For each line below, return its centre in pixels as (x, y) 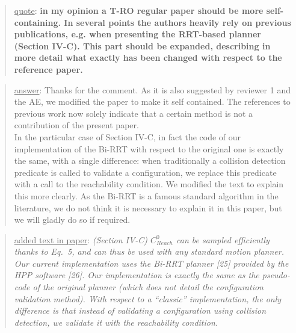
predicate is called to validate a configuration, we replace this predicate (145, 172)
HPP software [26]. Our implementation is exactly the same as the (137, 275)
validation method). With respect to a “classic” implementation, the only (148, 298)
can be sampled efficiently (223, 239)
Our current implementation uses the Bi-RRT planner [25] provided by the (151, 263)
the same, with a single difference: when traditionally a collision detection (150, 160)
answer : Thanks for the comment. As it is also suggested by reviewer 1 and (152, 89)
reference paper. (48, 69)
